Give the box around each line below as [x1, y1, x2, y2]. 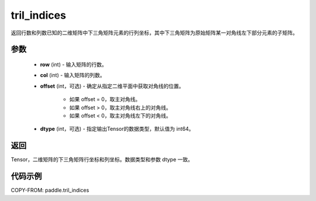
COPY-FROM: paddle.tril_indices [11, 187, 90, 194]
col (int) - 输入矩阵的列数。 [40, 72, 105, 79]
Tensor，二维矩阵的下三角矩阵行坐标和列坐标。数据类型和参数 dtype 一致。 [11, 156, 193, 163]
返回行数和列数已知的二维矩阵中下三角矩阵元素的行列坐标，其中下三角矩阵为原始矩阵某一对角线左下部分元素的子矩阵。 [11, 29, 298, 36]
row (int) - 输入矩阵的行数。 [40, 61, 108, 68]
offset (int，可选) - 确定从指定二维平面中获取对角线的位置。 [40, 82, 184, 89]
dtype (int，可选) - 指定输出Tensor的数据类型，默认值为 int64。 [40, 126, 194, 133]
